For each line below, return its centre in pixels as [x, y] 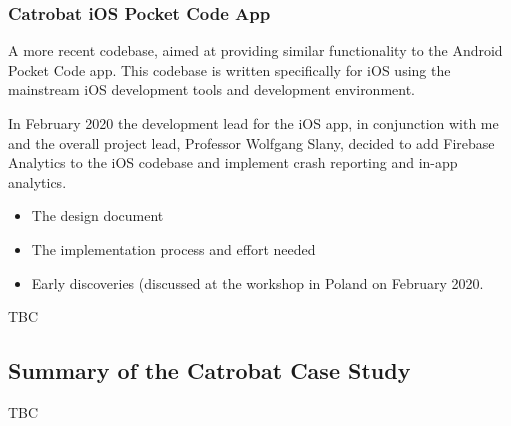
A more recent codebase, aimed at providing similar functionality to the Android [255, 50]
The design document [97, 215]
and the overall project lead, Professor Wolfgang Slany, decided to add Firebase [251, 142]
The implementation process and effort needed [173, 248]
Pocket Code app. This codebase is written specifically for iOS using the [229, 69]
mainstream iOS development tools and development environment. [212, 89]
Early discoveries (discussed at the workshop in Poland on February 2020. [257, 282]
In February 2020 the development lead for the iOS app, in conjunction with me [253, 123]
